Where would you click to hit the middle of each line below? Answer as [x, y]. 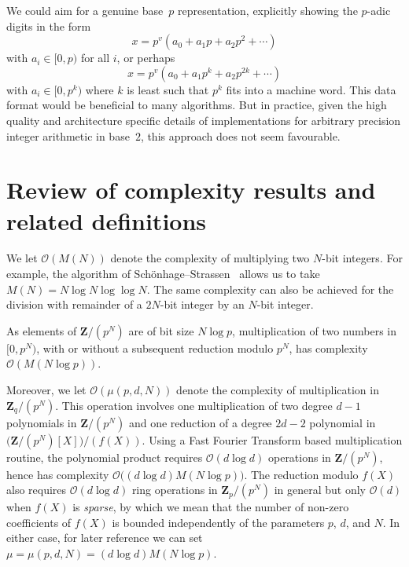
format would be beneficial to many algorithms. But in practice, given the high [197, 105]
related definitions [107, 220]
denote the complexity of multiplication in [278, 390]
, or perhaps [146, 58]
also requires [37, 490]
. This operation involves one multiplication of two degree [194, 405]
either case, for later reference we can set [105, 538]
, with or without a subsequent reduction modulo [155, 348]
